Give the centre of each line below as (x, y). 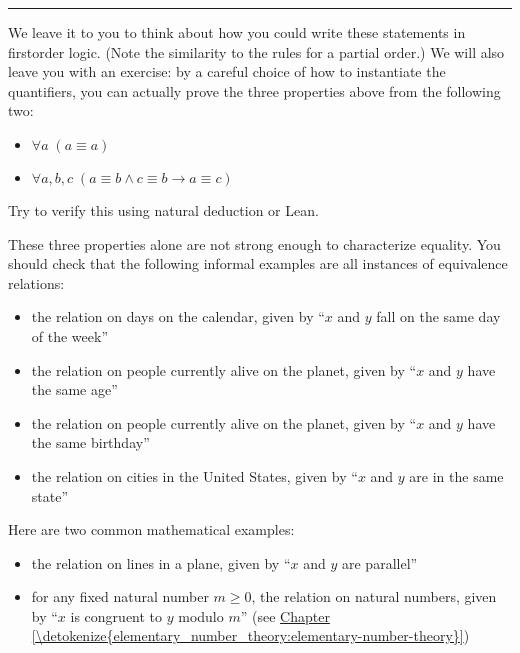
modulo (201, 615)
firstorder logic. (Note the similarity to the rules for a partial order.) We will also (256, 51)
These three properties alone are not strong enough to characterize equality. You (254, 243)
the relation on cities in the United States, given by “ (194, 475)
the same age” (74, 389)
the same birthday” (90, 442)
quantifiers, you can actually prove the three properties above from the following (254, 90)
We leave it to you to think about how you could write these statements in (237, 32)
